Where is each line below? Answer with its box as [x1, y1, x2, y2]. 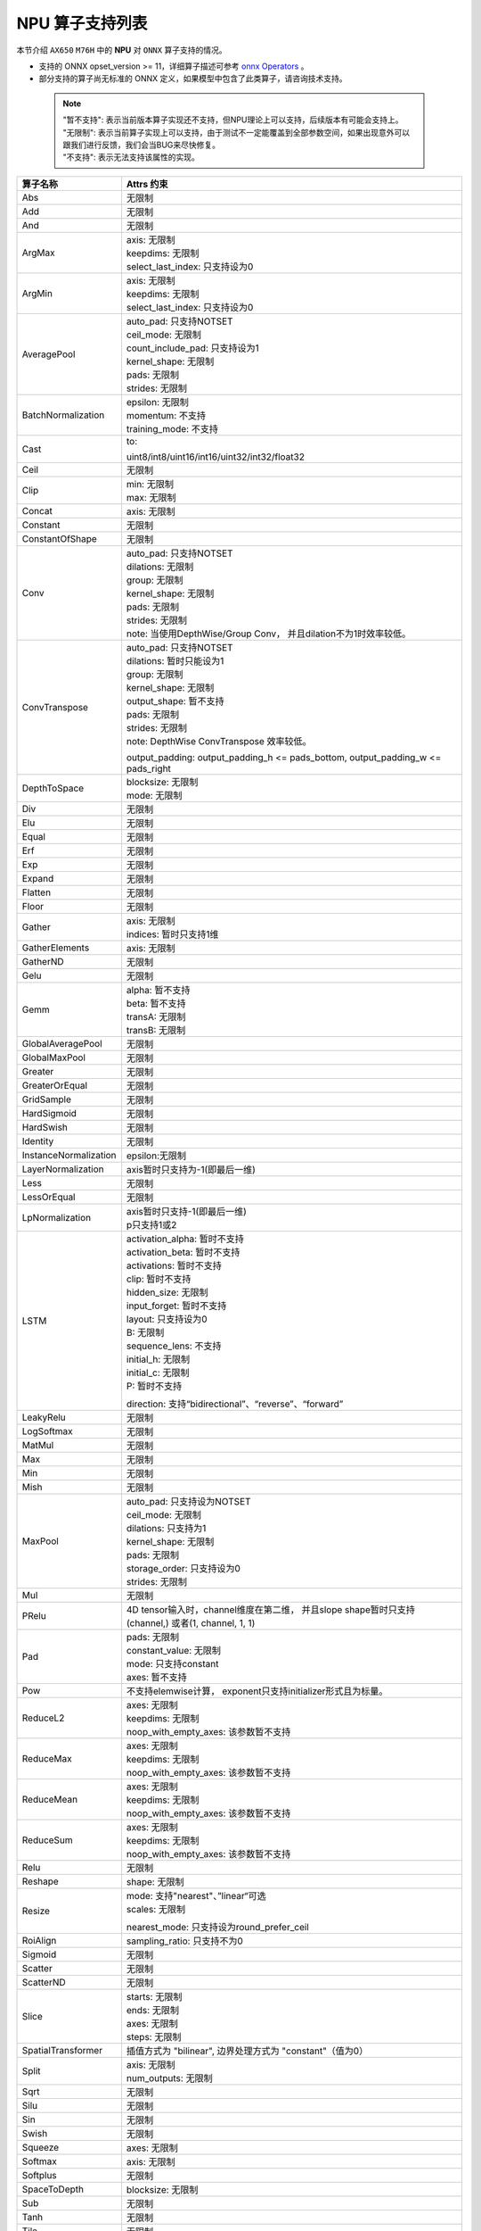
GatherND [21, 955, 64, 967]
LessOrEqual [21, 1190, 76, 1203]
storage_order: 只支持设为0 [126, 1562, 240, 1574]
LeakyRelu [21, 1411, 66, 1423]
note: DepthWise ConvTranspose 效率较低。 [126, 734, 312, 747]
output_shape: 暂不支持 [126, 694, 224, 707]
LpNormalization [21, 1211, 92, 1223]
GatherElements [21, 941, 90, 954]
